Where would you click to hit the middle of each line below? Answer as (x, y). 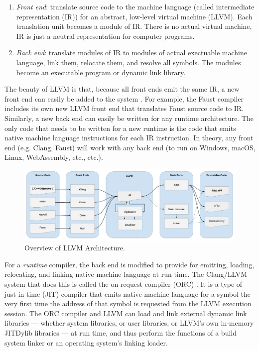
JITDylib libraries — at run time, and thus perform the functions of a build (121, 332)
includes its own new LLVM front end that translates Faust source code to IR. (124, 108)
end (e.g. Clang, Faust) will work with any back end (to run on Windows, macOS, (130, 147)
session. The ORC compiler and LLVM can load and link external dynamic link (126, 313)
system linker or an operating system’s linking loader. (86, 342)
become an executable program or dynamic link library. (101, 72)
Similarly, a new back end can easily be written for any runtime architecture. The (129, 118)
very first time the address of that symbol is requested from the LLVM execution (128, 303)
